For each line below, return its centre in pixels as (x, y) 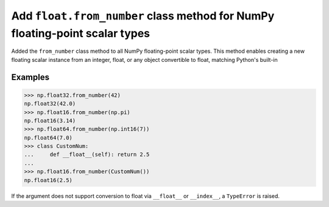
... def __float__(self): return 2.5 (87, 154)
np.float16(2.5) (48, 180)
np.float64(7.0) (48, 137)
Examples (30, 77)
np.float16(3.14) (50, 120)
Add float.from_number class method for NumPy (143, 16)
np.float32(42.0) (50, 104)
